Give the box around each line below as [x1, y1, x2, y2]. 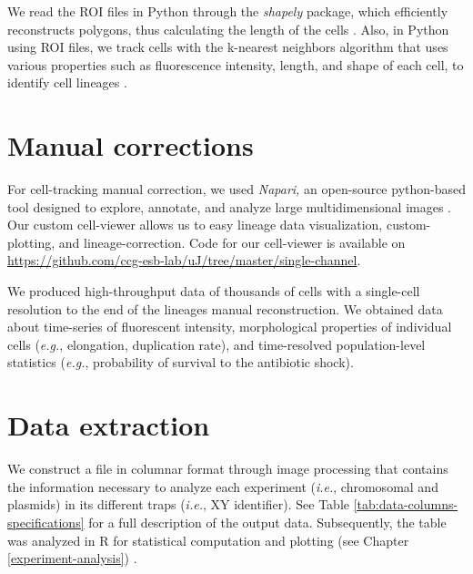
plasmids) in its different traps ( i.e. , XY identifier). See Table [7, 495, 349, 514]
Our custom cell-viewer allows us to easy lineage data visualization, [7, 215, 383, 234]
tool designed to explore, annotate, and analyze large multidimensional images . [7, 197, 451, 216]
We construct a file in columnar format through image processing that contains [7, 459, 448, 478]
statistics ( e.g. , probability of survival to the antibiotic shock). [7, 353, 354, 372]
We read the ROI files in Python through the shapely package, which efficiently [7, 2, 448, 20]
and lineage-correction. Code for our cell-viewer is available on [58, 232, 406, 251]
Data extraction [7, 406, 210, 444]
